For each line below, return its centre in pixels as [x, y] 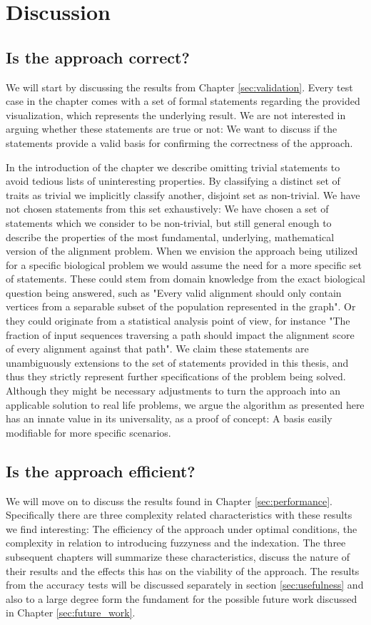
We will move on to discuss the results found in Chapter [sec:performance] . [169, 500]
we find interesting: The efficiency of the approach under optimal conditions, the [182, 528]
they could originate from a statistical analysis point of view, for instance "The [178, 321]
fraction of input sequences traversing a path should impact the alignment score [180, 334]
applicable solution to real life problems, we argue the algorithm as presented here [185, 404]
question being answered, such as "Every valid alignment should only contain [174, 292]
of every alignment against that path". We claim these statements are [157, 349]
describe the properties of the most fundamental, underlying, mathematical [170, 237]
